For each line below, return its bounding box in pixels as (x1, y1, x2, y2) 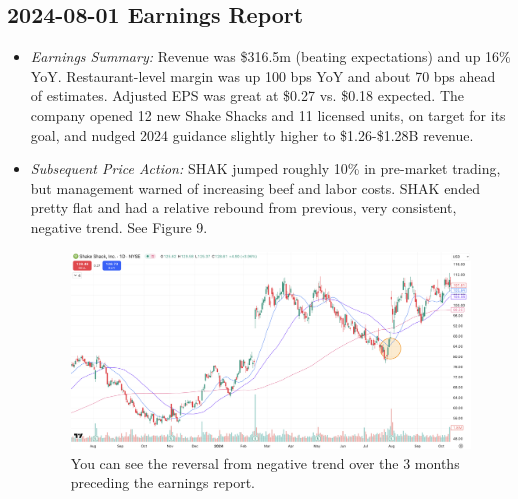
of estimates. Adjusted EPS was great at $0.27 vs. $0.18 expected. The (30, 85, 465, 106)
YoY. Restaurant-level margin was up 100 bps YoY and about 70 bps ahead (30, 65, 496, 86)
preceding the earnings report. (70, 472, 255, 493)
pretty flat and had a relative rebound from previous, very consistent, (30, 197, 457, 218)
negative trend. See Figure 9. (30, 216, 208, 237)
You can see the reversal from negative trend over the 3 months (70, 452, 460, 473)
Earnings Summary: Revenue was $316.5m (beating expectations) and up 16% (30, 46, 511, 67)
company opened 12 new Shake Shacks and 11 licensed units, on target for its (30, 104, 506, 125)
